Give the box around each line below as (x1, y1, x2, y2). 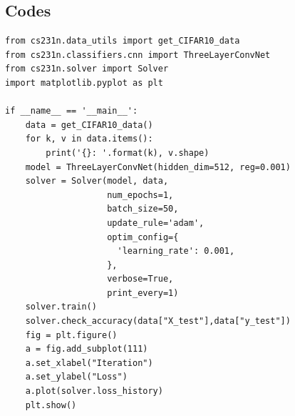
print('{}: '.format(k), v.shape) (46, 147, 209, 158)
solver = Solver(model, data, (25, 176, 169, 187)
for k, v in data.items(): (25, 134, 153, 144)
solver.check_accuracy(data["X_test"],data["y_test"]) (25, 316, 291, 327)
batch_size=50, (107, 204, 179, 214)
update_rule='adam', (107, 217, 205, 228)
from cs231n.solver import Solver (5, 64, 169, 74)
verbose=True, (107, 274, 174, 284)
